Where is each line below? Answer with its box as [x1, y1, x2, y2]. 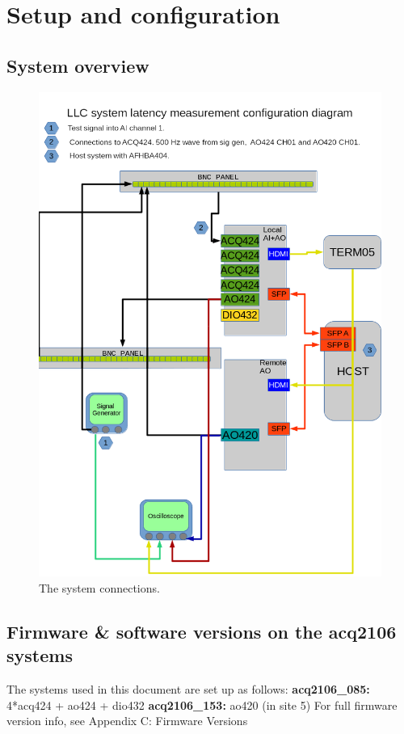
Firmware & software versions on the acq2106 [6, 618, 397, 643]
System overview [6, 53, 149, 78]
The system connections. [39, 579, 160, 596]
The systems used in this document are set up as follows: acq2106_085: [6, 681, 370, 698]
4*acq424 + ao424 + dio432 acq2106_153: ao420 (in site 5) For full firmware [6, 696, 398, 713]
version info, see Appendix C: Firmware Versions [6, 712, 248, 729]
